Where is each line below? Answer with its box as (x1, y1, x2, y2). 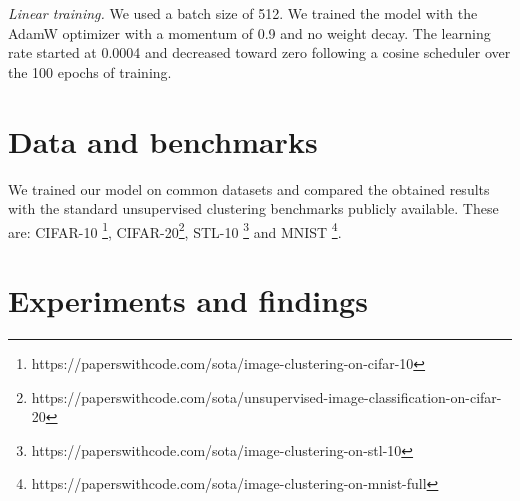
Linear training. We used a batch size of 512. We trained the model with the (8, 3, 478, 23)
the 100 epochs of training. (8, 61, 172, 82)
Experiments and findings (8, 280, 368, 321)
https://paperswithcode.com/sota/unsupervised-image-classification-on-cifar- (31, 386, 502, 407)
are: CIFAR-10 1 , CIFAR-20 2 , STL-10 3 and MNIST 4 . (8, 218, 342, 242)
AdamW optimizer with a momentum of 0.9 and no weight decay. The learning (8, 22, 491, 43)
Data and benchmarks (8, 120, 318, 161)
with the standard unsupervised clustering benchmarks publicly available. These (8, 198, 499, 219)
